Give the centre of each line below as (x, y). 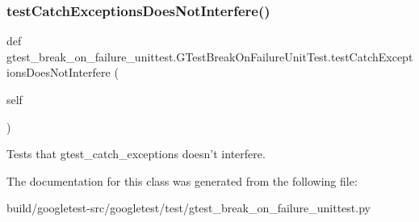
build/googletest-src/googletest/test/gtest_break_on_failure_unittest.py (189, 208)
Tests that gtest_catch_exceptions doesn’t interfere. (136, 154)
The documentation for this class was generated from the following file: (182, 180)
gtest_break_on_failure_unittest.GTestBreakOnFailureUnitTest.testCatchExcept (210, 56)
